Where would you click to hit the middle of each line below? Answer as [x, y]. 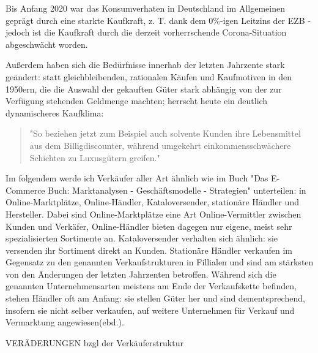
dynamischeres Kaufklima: [55, 112]
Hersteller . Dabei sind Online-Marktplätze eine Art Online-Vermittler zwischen [153, 214]
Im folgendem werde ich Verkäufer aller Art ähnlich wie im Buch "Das [137, 178]
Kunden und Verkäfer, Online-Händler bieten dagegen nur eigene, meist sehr [149, 226]
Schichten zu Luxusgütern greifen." [95, 157]
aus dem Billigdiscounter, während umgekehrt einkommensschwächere [160, 145]
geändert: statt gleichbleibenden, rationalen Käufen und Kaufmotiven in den [149, 76]
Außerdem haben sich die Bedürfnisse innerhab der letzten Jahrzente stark [145, 65]
